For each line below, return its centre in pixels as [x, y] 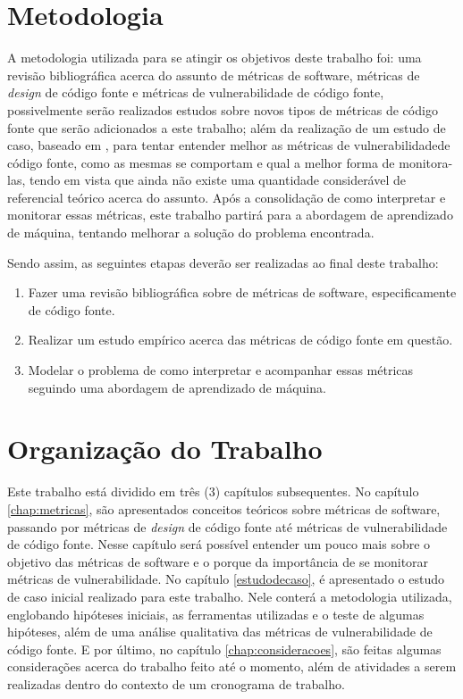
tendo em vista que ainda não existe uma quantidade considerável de [217, 180]
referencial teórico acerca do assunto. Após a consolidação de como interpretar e [227, 197]
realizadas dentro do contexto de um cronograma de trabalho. [176, 683]
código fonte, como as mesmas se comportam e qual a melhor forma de [201, 162]
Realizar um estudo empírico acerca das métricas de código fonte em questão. [240, 340]
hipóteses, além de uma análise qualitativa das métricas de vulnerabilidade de [220, 632]
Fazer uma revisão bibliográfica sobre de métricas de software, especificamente [242, 292]
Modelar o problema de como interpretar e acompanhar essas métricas [221, 370]
